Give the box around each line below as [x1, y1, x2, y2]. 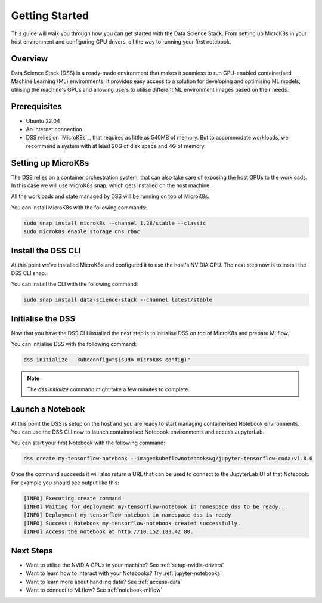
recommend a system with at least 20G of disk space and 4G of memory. [26, 142, 206, 149]
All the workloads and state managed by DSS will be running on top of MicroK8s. [11, 193, 210, 200]
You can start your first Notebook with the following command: [11, 439, 165, 447]
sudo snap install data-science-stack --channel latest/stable [23, 296, 213, 304]
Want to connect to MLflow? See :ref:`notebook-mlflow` [26, 586, 163, 593]
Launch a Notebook [11, 404, 85, 415]
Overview [11, 54, 48, 64]
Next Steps [11, 546, 53, 556]
